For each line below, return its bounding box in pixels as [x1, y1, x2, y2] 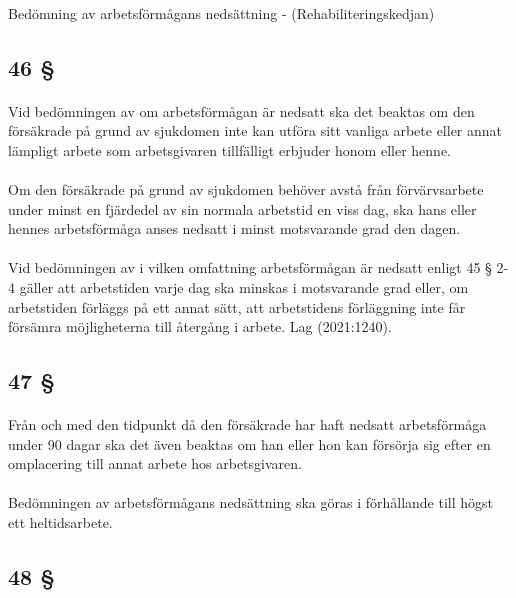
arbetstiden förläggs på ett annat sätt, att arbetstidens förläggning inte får [8, 296, 466, 317]
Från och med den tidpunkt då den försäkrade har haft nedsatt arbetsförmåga [8, 414, 487, 435]
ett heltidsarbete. [8, 512, 113, 533]
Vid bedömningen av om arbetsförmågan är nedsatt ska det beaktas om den [8, 100, 475, 121]
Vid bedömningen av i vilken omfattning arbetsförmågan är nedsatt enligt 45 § [8, 257, 492, 278]
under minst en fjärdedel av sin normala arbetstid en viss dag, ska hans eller [8, 198, 477, 219]
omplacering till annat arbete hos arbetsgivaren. [8, 453, 302, 474]
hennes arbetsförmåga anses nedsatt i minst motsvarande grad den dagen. [8, 218, 461, 239]
